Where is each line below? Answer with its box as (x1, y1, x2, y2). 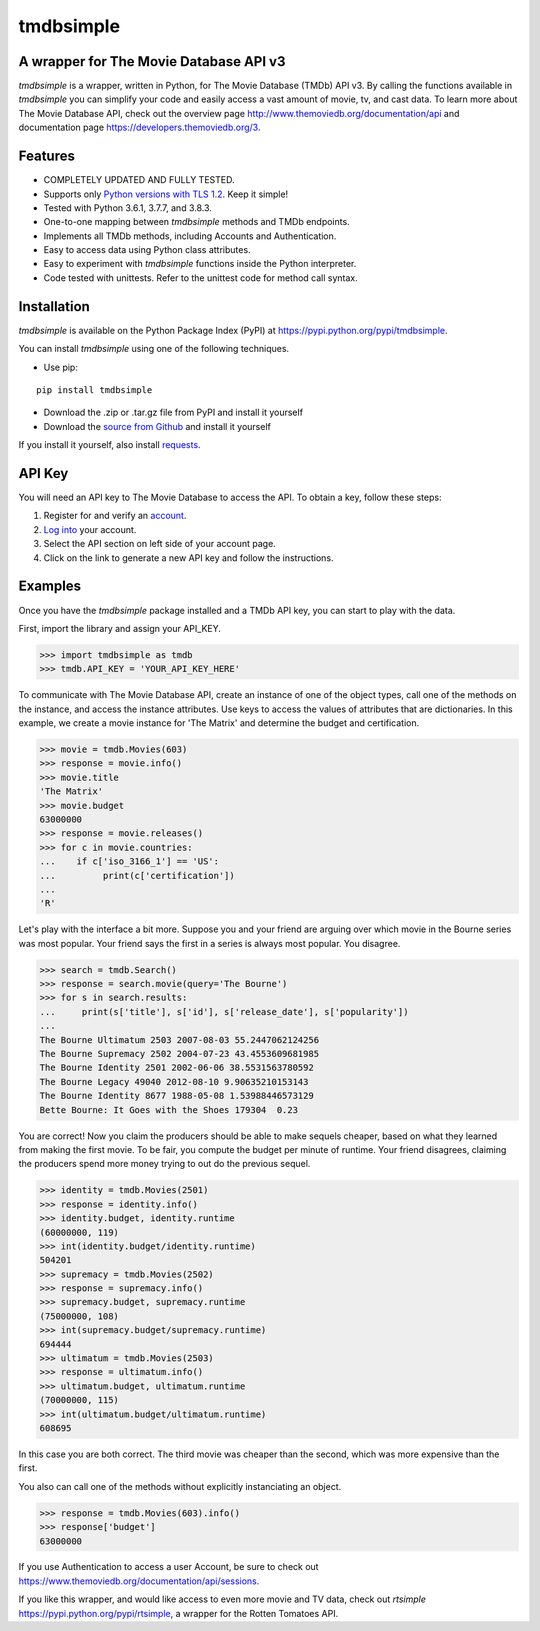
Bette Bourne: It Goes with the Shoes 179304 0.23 (39, 1104, 299, 1115)
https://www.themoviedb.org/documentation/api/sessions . (18, 1575, 260, 1587)
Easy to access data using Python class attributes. (43, 244, 251, 256)
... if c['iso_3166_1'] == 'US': (39, 856, 220, 867)
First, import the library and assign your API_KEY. (18, 622, 222, 634)
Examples (18, 578, 82, 595)
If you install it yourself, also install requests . (18, 439, 201, 451)
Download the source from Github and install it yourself (43, 420, 272, 432)
